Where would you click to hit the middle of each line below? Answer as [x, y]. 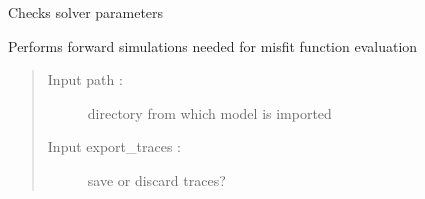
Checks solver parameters [86, 12]
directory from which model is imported [209, 112]
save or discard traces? [156, 179]
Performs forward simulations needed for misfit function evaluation [213, 45]
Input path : [85, 79]
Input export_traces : [114, 146]
